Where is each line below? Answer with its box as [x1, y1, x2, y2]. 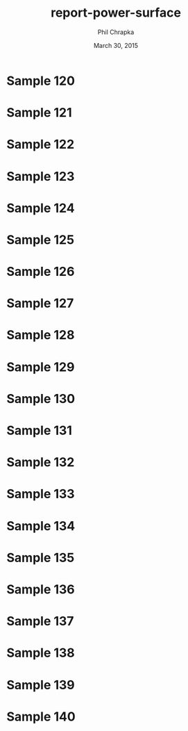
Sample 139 [6, 677, 76, 693]
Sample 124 [6, 200, 75, 216]
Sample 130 [6, 391, 76, 406]
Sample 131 [6, 422, 72, 438]
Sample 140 [6, 709, 76, 724]
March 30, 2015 [93, 41, 139, 49]
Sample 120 [6, 73, 76, 88]
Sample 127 [6, 295, 74, 311]
